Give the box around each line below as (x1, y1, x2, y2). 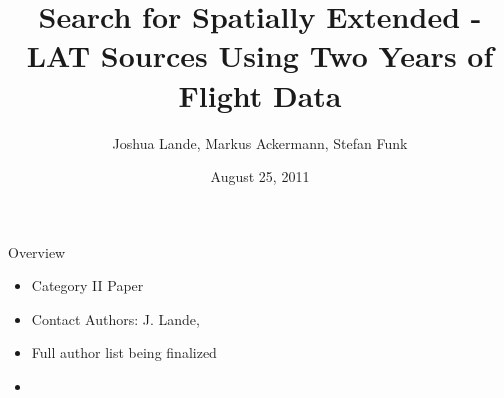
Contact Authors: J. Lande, (31, 308, 200, 329)
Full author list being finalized (31, 342, 217, 363)
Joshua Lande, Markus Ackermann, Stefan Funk (112, 132, 408, 153)
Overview (8, 241, 66, 262)
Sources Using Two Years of (100, 35, 494, 76)
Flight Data (178, 74, 342, 115)
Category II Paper (31, 275, 144, 296)
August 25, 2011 (210, 166, 310, 187)
